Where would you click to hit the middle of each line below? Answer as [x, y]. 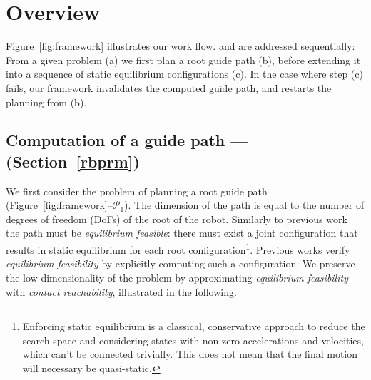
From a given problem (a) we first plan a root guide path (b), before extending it [183, 60]
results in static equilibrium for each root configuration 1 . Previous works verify [178, 248]
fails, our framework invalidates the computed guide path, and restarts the [169, 87]
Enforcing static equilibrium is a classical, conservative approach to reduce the [194, 326]
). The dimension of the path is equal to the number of [244, 205]
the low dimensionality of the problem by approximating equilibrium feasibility [177, 277]
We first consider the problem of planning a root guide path [137, 191]
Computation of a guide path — [127, 140]
